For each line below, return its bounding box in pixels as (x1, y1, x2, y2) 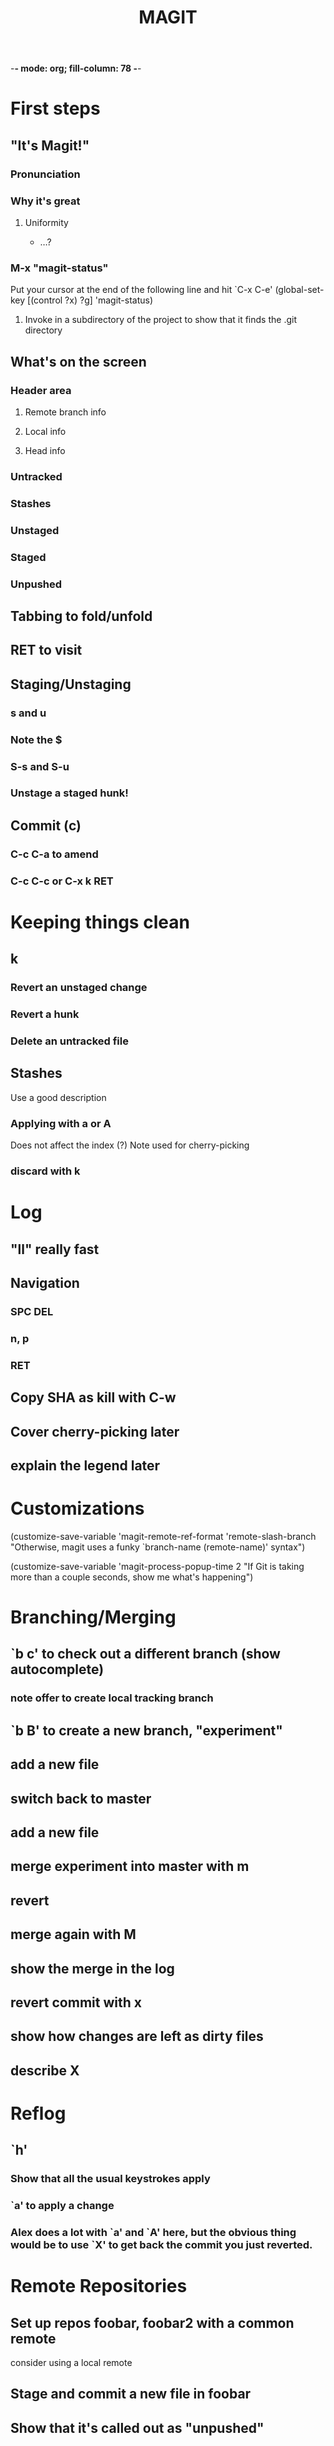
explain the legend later (10, 1457, 161, 1474)
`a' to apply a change (10, 2199, 115, 2213)
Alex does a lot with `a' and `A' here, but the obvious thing (10, 2226, 297, 2240)
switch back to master (10, 1790, 152, 1807)
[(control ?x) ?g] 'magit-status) (27, 294, 154, 306)
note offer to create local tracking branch (10, 1691, 214, 1705)
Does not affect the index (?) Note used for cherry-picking (10, 1139, 250, 1151)
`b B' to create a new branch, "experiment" (10, 1722, 283, 1739)
